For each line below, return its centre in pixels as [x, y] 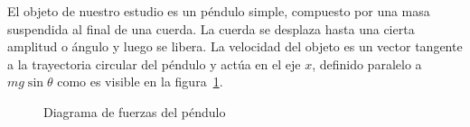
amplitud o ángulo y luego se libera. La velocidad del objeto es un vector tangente [235, 46]
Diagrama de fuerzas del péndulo [135, 111]
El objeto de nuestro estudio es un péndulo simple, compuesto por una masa [219, 11]
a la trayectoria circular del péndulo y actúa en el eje [154, 63]
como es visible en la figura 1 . [140, 82]
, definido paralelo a [367, 63]
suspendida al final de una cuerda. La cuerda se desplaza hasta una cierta [211, 28]
